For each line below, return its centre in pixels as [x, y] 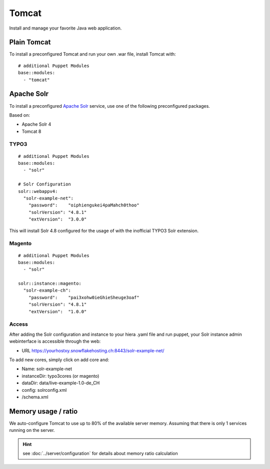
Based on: [19, 115]
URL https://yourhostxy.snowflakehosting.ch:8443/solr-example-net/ [93, 350]
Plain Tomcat [30, 42]
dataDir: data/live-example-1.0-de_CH [61, 383]
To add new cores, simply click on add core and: [59, 360]
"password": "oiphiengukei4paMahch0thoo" [84, 205]
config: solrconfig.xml [44, 390]
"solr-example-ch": [47, 290]
